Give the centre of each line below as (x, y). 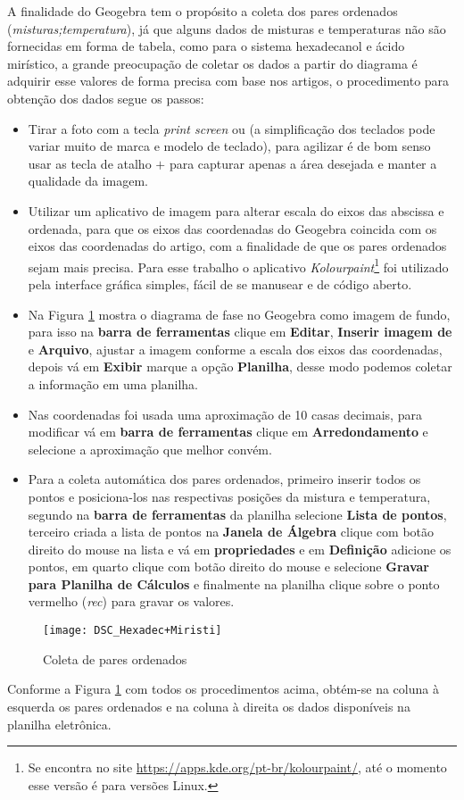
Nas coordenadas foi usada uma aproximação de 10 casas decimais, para (225, 414)
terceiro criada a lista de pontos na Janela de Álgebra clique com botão (231, 532)
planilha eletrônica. (59, 724)
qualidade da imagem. (88, 181)
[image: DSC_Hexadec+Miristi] (133, 631)
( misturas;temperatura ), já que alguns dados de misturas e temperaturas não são (227, 28)
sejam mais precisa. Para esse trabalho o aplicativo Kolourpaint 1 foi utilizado (238, 265)
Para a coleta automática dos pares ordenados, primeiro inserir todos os (224, 479)
